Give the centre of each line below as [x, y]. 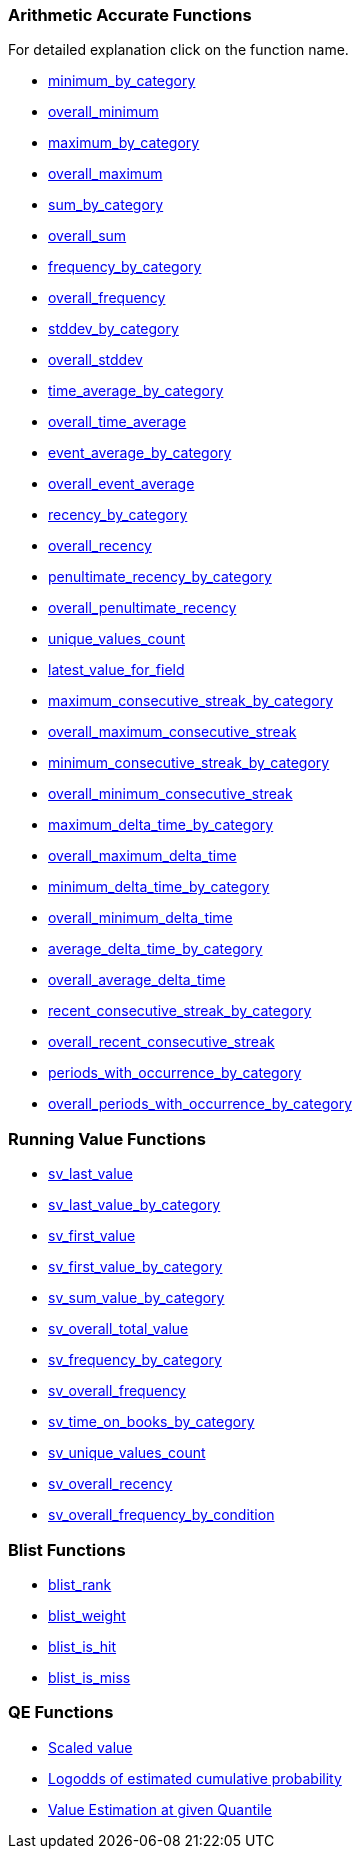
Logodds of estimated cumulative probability [195, 1778]
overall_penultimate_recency [142, 608]
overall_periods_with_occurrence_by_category [200, 1104]
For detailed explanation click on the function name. [178, 50]
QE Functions [61, 1712]
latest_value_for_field [116, 670]
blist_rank [80, 1584]
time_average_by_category [136, 391]
